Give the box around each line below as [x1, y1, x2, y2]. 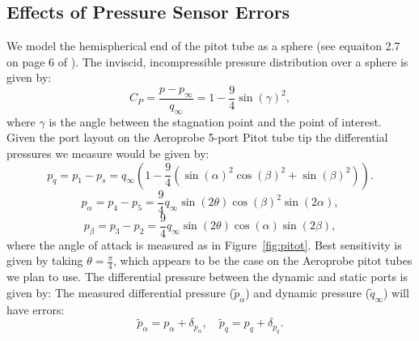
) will [383, 283, 409, 301]
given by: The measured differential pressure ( [6, 283, 235, 301]
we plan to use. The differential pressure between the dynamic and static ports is [6, 268, 408, 285]
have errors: [6, 301, 65, 318]
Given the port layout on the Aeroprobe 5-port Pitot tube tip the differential [6, 129, 388, 146]
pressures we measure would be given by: [6, 145, 209, 162]
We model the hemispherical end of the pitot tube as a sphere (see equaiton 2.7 [6, 37, 400, 54]
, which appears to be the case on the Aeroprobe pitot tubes [113, 252, 413, 269]
